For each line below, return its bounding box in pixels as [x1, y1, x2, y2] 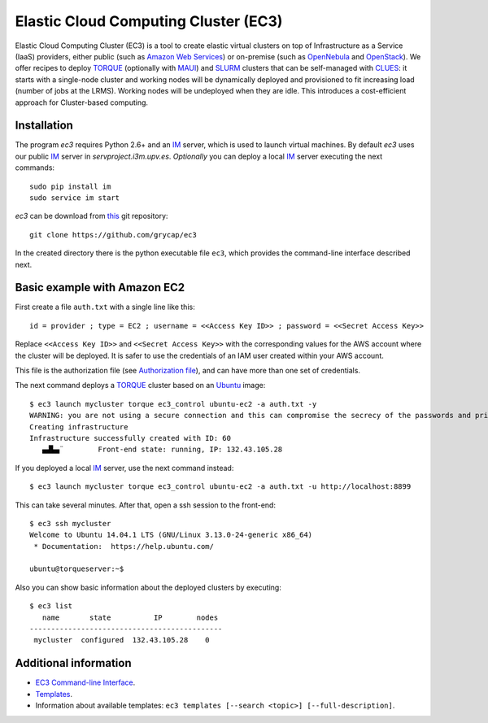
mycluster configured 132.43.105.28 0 [33, 635, 211, 645]
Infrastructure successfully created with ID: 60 [29, 433, 232, 442]
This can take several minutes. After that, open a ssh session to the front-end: [15, 500, 277, 510]
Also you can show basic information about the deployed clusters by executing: [15, 582, 282, 592]
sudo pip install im [29, 181, 111, 191]
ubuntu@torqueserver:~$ [29, 564, 124, 573]
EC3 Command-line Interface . [35, 677, 136, 687]
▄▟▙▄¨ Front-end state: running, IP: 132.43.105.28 [41, 445, 283, 455]
